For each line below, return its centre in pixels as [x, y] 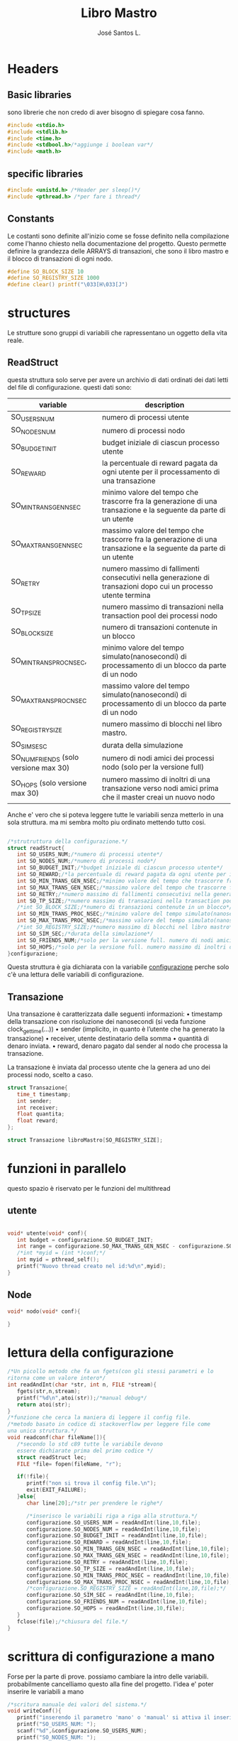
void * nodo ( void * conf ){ [44, 1311]
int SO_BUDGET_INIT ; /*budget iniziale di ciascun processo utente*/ [120, 868]
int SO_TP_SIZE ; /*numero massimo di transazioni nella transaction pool [126, 901]
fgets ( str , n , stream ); [49, 1391]
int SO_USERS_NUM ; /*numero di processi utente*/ [90, 855]
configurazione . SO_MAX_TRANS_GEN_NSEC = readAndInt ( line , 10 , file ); [128, 1556]
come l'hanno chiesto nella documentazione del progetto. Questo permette [117, 244]
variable [53, 405]
